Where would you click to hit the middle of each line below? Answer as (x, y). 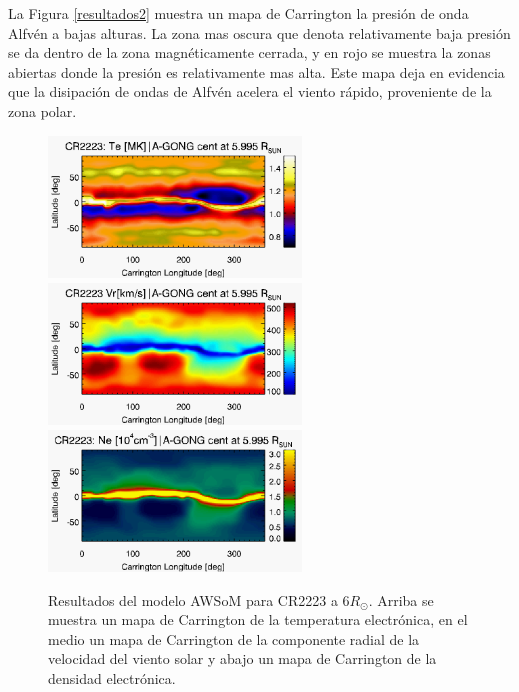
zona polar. (42, 110)
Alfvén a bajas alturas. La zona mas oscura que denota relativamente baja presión (259, 32)
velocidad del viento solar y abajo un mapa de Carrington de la (242, 658)
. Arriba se (401, 599)
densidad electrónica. (112, 678)
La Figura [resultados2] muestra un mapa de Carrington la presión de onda (238, 13)
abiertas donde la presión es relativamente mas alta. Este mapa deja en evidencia (256, 71)
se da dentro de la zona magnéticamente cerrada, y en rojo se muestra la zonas (249, 52)
